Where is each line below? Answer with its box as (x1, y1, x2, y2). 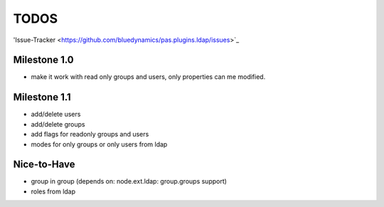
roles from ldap (31, 187, 76, 196)
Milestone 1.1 (13, 91, 71, 103)
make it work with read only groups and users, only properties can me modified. (31, 73, 266, 81)
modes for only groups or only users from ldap (31, 139, 168, 149)
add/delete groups (31, 120, 85, 128)
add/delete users (31, 110, 81, 119)
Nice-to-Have (13, 159, 75, 171)
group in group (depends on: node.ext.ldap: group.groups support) (31, 177, 228, 186)
